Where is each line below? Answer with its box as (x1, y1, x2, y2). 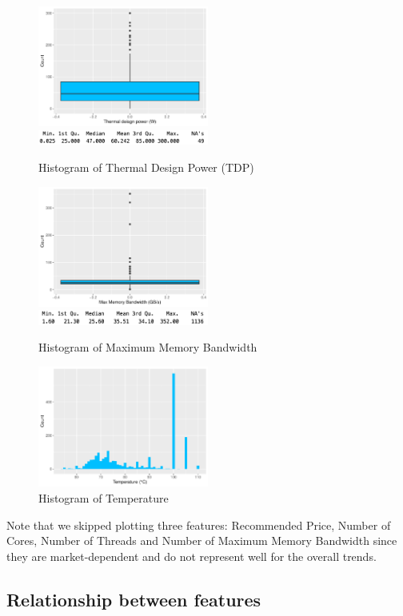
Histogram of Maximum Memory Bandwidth (38, 339, 257, 356)
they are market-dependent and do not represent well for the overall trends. (6, 547, 377, 564)
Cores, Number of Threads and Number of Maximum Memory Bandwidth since (6, 532, 397, 549)
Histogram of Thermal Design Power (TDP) (38, 158, 254, 175)
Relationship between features (6, 586, 261, 611)
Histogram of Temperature (38, 489, 169, 506)
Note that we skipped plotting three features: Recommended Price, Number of (6, 516, 391, 533)
